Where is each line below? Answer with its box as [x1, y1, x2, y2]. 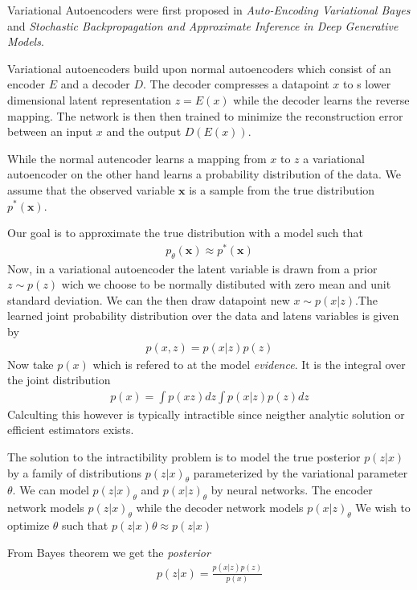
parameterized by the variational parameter [193, 464, 408, 481]
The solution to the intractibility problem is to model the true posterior [7, 449, 361, 465]
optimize [7, 517, 50, 534]
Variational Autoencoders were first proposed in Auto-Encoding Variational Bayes [7, 2, 411, 18]
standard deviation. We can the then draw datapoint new [7, 291, 290, 308]
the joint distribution [7, 371, 111, 388]
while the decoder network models [136, 499, 304, 516]
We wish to [355, 499, 411, 516]
